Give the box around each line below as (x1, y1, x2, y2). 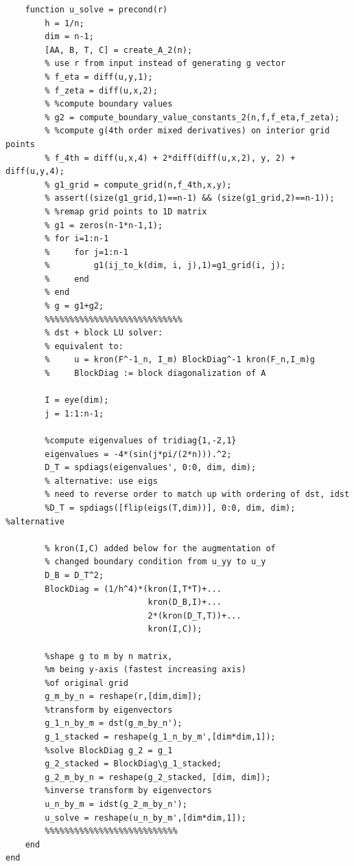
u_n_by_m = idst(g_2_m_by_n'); (45, 799, 187, 810)
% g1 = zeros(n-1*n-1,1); (45, 220, 163, 230)
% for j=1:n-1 (45, 247, 128, 257)
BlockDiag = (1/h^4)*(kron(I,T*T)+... (45, 584, 222, 594)
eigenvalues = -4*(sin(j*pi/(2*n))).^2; (45, 449, 232, 459)
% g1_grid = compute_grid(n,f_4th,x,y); (45, 179, 232, 190)
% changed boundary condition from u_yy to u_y (45, 557, 266, 567)
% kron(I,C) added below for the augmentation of (45, 543, 276, 553)
